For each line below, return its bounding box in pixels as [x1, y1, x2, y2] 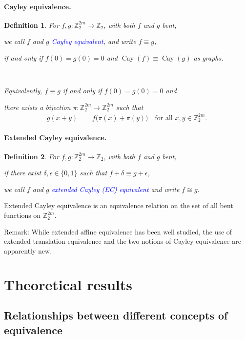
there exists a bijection [4, 102, 71, 112]
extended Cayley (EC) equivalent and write [51, 184, 180, 194]
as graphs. [193, 52, 224, 63]
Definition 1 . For [4, 20, 59, 30]
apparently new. [4, 245, 52, 255]
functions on [4, 210, 41, 220]
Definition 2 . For [4, 151, 59, 161]
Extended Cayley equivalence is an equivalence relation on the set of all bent [4, 200, 233, 211]
